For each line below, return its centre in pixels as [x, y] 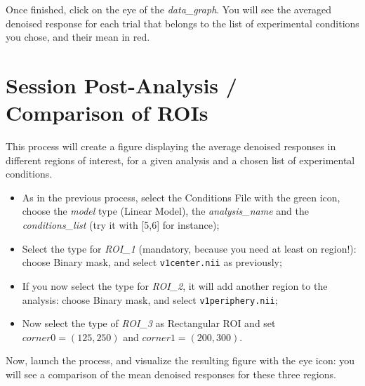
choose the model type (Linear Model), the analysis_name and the [166, 211]
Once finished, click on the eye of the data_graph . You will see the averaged [169, 9]
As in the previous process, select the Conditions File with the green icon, [181, 197]
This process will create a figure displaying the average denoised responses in [171, 146]
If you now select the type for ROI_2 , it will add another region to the [175, 285]
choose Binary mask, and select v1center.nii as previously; [152, 262]
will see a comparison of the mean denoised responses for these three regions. [171, 374]
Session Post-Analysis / [121, 85]
